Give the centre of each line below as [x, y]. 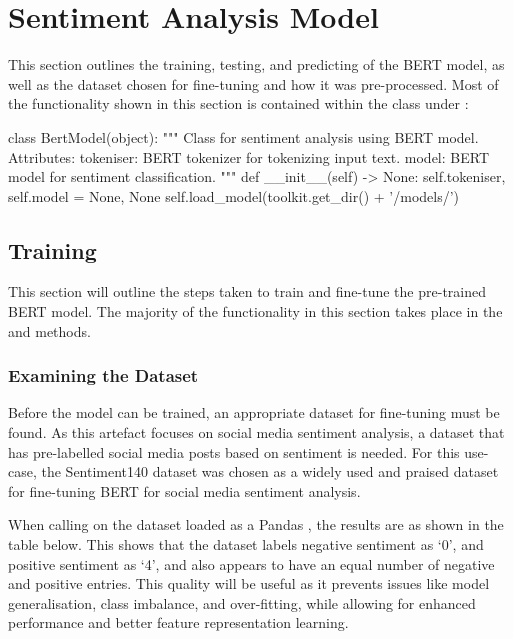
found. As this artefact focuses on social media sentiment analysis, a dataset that [256, 432]
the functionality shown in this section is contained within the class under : [238, 103]
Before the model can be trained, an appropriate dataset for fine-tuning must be [254, 412]
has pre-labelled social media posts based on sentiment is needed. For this [234, 451]
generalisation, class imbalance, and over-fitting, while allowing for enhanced [242, 602]
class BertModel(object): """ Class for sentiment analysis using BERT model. [243, 136]
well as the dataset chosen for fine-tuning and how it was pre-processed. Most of [253, 83]
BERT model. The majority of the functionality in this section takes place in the [255, 311]
